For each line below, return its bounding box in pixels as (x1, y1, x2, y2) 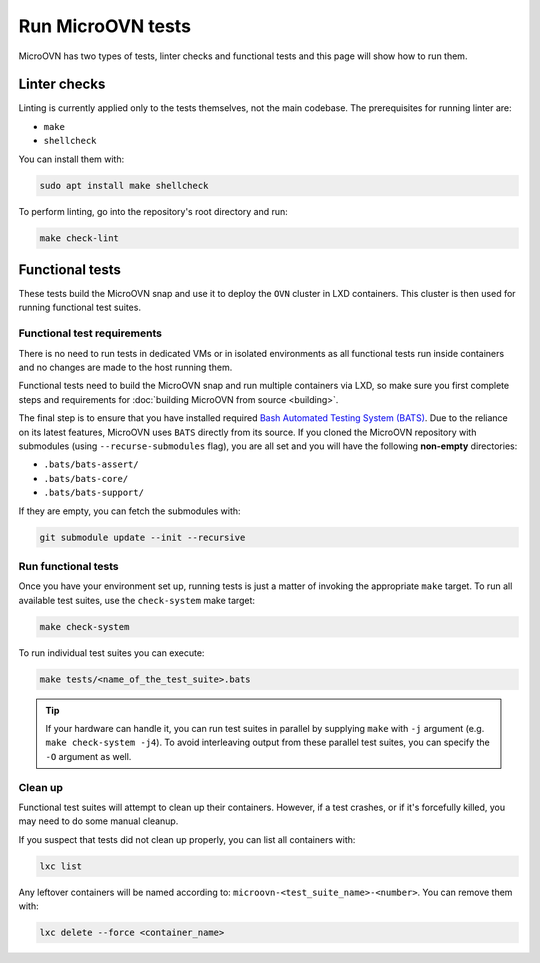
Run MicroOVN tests (18, 15, 192, 37)
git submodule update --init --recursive (39, 531, 246, 543)
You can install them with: (18, 153, 125, 165)
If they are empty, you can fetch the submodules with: (18, 505, 241, 517)
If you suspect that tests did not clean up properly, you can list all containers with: (18, 833, 356, 845)
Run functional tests (18, 559, 119, 573)
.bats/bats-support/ (43, 487, 145, 499)
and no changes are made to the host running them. (18, 361, 233, 373)
